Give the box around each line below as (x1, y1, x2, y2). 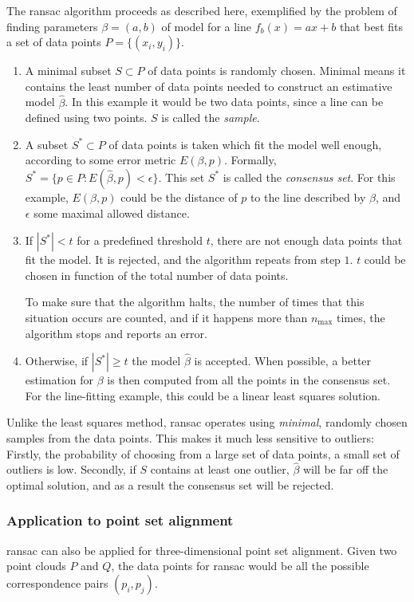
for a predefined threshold (77, 232, 203, 249)
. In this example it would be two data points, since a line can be (65, 93, 384, 110)
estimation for (25, 372, 94, 388)
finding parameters (6, 18, 98, 34)
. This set (158, 168, 205, 185)
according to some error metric (25, 151, 176, 168)
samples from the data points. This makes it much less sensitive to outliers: (6, 429, 374, 446)
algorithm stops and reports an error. (25, 325, 207, 341)
